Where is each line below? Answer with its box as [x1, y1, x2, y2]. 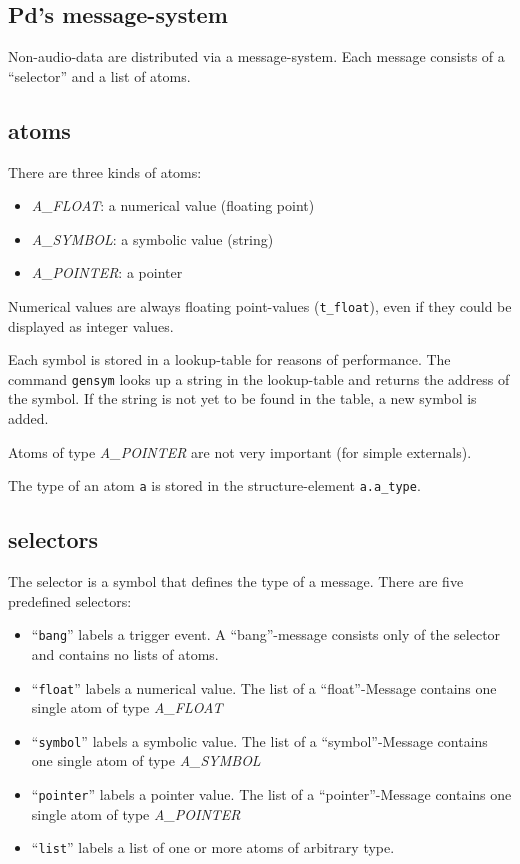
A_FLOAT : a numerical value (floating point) [31, 195, 315, 216]
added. [8, 408, 49, 429]
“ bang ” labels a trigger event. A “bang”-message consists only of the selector [31, 624, 501, 645]
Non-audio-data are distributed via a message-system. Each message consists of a [8, 46, 505, 67]
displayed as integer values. [8, 315, 174, 336]
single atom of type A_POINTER [31, 803, 241, 824]
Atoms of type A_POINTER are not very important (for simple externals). [8, 441, 472, 462]
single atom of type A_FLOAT [31, 697, 223, 718]
